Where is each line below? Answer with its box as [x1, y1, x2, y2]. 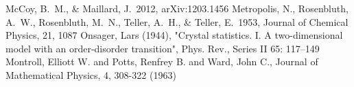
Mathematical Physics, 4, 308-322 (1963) [5, 67, 176, 82]
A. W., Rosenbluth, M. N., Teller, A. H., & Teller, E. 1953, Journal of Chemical [5, 14, 349, 29]
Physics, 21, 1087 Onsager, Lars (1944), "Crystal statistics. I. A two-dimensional [5, 28, 343, 42]
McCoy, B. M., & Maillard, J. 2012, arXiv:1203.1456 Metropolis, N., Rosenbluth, [5, 1, 349, 15]
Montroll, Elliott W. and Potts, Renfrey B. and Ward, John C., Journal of [5, 54, 318, 69]
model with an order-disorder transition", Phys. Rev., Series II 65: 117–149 [5, 41, 320, 55]
